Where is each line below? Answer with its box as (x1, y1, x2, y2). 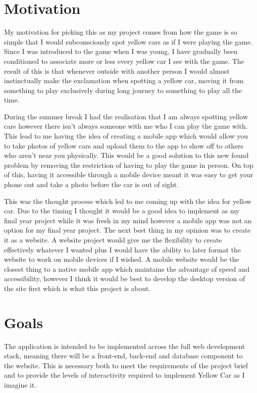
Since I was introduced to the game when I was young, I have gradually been (4, 46, 238, 56)
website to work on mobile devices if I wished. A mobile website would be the (4, 254, 239, 264)
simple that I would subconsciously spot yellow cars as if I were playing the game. (4, 36, 253, 47)
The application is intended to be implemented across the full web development (4, 341, 245, 351)
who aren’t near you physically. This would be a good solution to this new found (4, 150, 249, 160)
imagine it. (4, 380, 37, 390)
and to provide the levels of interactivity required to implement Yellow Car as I (4, 370, 245, 380)
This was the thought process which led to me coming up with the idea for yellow (4, 196, 252, 206)
